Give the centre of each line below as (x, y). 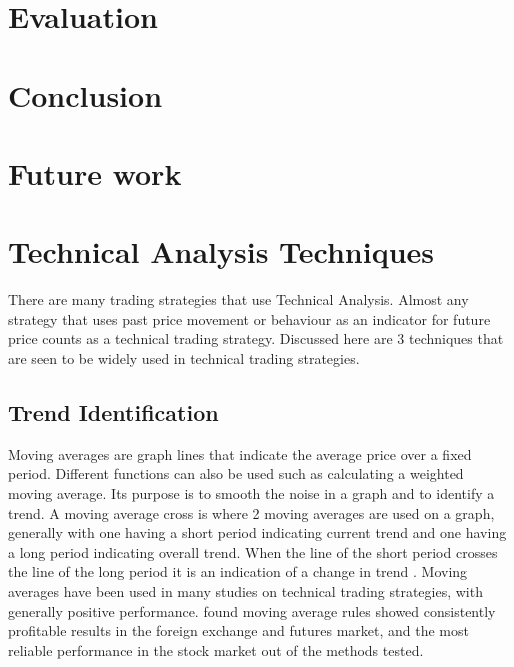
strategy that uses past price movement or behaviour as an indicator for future (249, 318)
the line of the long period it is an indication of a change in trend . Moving (238, 571)
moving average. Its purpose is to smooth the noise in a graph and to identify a (251, 493)
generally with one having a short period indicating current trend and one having (257, 532)
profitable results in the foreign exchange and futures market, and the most (238, 630)
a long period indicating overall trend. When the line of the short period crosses (253, 551)
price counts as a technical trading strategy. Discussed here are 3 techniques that (256, 338)
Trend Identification (113, 412)
